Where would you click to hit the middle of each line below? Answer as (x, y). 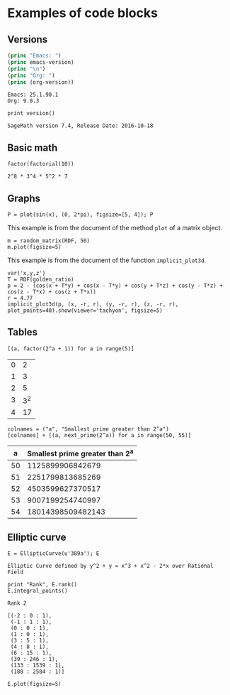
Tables (22, 332)
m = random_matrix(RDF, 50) (49, 241)
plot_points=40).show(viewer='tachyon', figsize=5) (85, 311)
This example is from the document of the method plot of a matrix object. (115, 228)
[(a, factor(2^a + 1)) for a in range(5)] (71, 349)
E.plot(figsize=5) (34, 684)
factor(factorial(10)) (41, 164)
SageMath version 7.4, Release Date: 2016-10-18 (80, 126)
